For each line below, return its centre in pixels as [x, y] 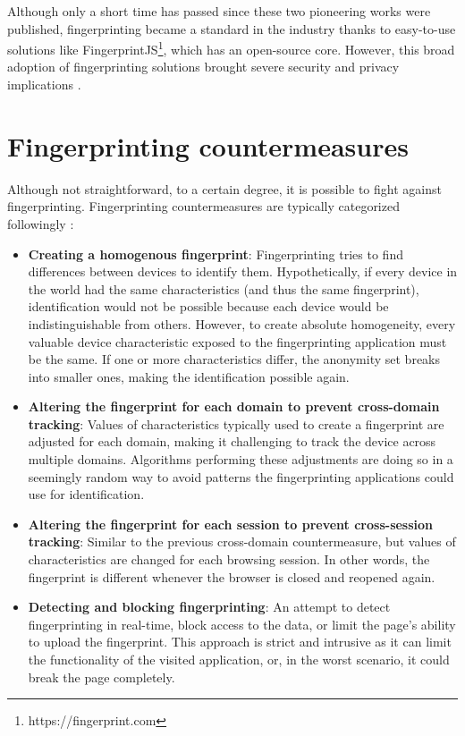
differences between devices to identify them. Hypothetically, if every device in [243, 271]
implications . [44, 85]
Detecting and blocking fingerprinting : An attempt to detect [209, 607]
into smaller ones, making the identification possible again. [189, 376]
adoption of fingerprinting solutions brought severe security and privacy [203, 67]
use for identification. [86, 494]
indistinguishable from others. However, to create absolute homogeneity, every [242, 323]
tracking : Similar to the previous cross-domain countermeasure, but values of [242, 541]
